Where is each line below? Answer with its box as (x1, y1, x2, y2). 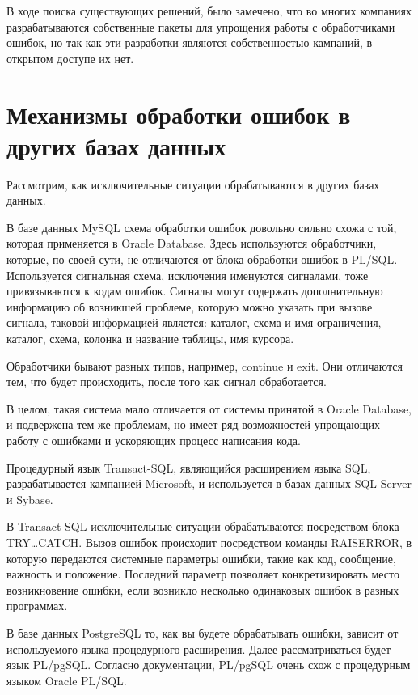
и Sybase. (6, 490, 53, 507)
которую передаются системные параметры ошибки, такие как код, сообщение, (6, 549, 396, 566)
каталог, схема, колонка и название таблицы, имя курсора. (6, 330, 294, 347)
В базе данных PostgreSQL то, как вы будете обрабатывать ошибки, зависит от (6, 624, 399, 641)
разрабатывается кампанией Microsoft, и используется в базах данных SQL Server (6, 475, 412, 492)
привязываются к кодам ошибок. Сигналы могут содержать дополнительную (6, 282, 383, 299)
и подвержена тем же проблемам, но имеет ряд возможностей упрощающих (6, 416, 380, 433)
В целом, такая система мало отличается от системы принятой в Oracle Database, (6, 400, 412, 417)
